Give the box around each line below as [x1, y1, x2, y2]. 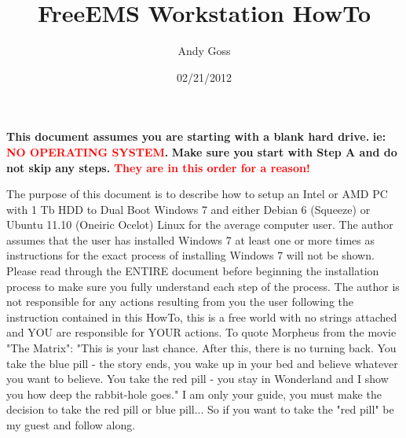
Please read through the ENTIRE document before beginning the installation [6, 263, 379, 279]
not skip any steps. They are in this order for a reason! [6, 159, 310, 175]
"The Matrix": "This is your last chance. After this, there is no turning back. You [6, 340, 397, 356]
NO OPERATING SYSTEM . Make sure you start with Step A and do [6, 143, 397, 160]
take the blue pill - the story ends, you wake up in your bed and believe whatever [6, 355, 398, 371]
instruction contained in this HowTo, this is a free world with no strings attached [6, 308, 397, 325]
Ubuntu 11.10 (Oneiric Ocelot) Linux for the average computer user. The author [6, 216, 393, 233]
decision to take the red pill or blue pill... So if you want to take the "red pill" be [6, 401, 394, 418]
